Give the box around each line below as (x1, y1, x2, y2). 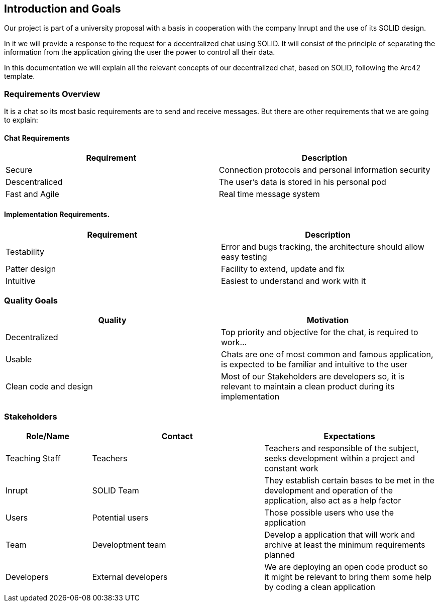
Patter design (6, 263, 56, 274)
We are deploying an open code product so (264, 562, 428, 572)
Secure (6, 165, 33, 175)
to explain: (4, 116, 38, 125)
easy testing (221, 251, 267, 262)
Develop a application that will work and (264, 530, 415, 540)
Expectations (323, 431, 375, 442)
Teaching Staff (6, 453, 61, 464)
